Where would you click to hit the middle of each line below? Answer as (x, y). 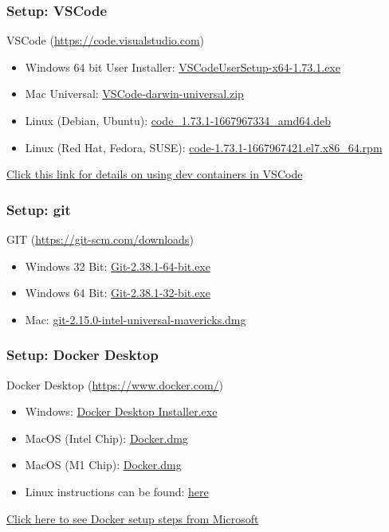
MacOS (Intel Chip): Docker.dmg (106, 438)
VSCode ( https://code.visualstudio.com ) (106, 40)
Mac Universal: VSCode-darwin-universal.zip (134, 94)
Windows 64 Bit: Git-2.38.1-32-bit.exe (118, 293)
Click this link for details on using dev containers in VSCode (155, 174)
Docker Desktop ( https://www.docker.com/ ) (115, 384)
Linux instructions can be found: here (117, 491)
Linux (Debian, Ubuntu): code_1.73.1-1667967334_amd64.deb (178, 120)
